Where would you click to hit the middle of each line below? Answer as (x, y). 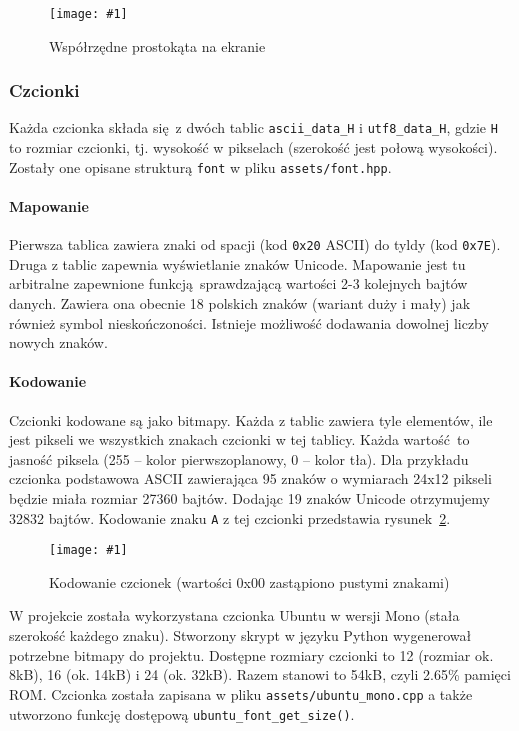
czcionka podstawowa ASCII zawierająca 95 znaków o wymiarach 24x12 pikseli (250, 478)
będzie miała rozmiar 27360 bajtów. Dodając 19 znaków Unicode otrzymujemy (249, 497)
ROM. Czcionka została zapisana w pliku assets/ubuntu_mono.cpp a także (241, 693)
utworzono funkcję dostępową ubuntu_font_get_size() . (182, 713)
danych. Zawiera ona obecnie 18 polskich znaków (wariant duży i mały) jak (240, 303)
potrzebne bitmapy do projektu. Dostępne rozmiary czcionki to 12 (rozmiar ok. (251, 654)
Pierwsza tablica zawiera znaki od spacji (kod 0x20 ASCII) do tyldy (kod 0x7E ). (255, 244)
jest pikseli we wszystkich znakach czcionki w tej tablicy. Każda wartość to (239, 439)
